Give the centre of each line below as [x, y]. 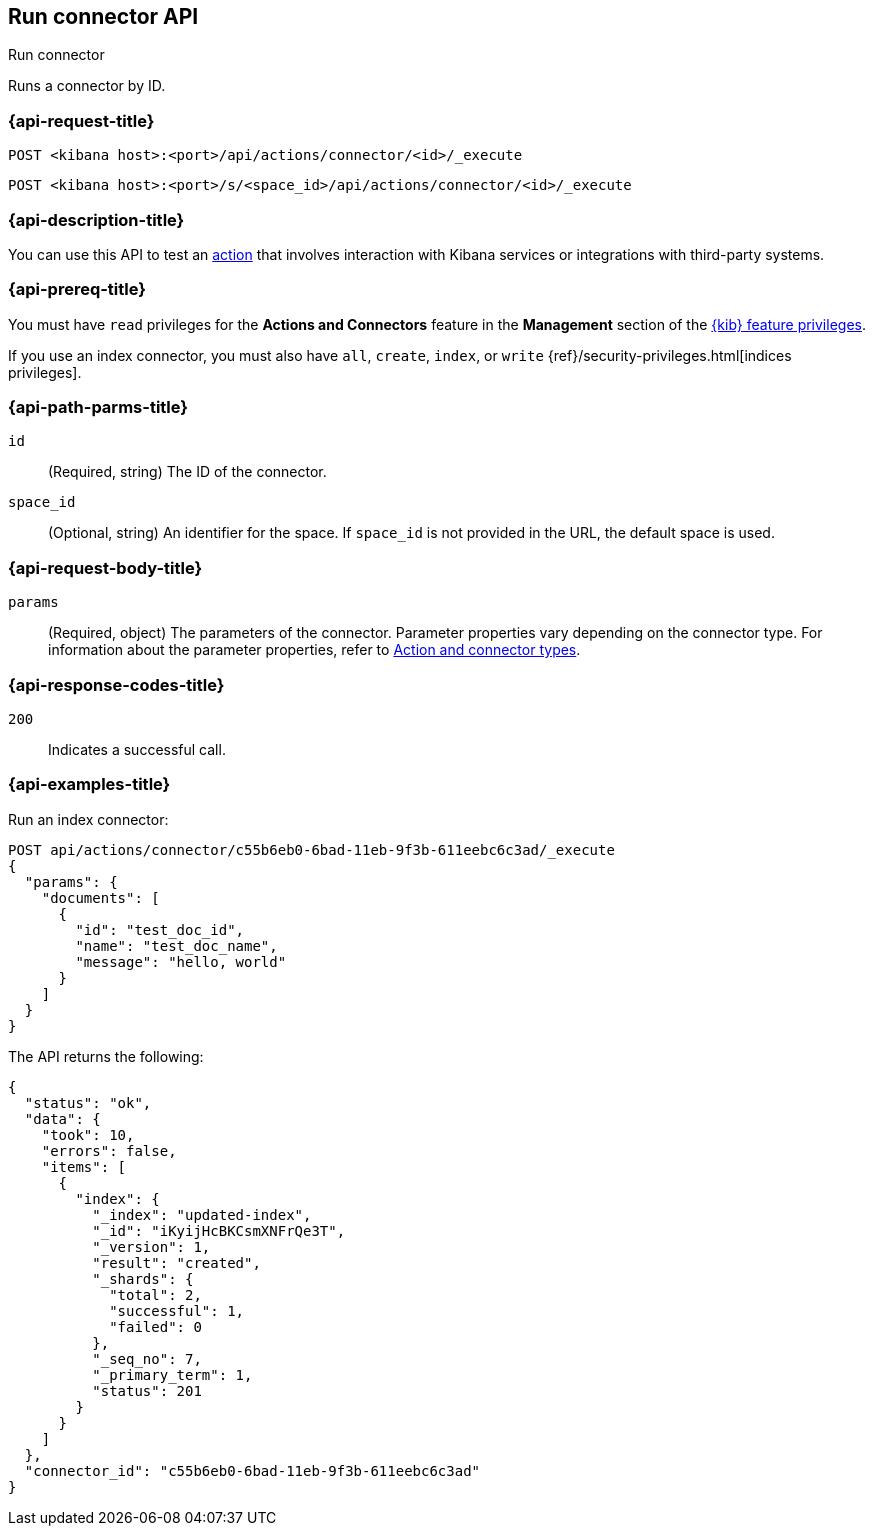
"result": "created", [176, 1262]
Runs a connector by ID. [87, 86]
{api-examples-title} [89, 784]
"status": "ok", [88, 1102]
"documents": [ [100, 897]
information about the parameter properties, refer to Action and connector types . [314, 650]
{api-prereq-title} [77, 289]
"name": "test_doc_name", [176, 945]
